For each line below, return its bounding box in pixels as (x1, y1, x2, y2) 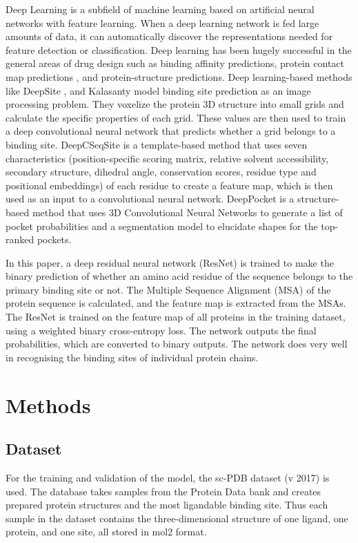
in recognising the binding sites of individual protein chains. (6, 350, 259, 364)
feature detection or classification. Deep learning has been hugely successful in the (6, 42, 352, 57)
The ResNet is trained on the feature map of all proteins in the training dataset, (6, 309, 346, 324)
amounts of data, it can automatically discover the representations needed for (6, 29, 333, 44)
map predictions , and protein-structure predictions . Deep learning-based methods (6, 69, 352, 84)
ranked (6, 232, 34, 247)
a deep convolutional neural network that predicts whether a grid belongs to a (6, 124, 336, 138)
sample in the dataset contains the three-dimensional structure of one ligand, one (6, 511, 348, 525)
